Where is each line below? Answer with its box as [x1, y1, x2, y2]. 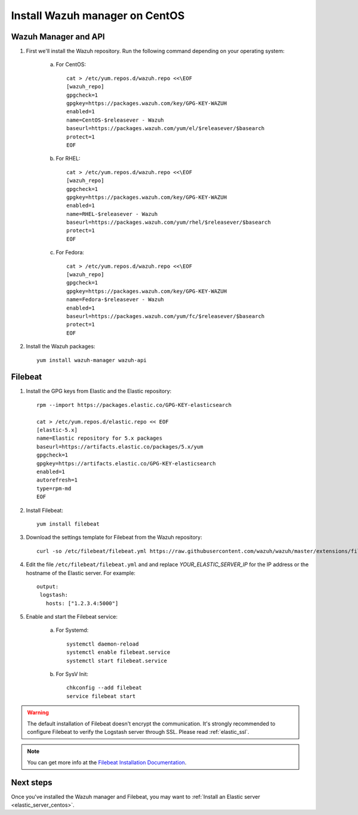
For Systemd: [55, 626, 89, 634]
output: [36, 583, 59, 590]
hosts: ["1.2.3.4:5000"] [45, 600, 119, 607]
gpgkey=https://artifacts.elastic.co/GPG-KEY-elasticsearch [36, 460, 216, 467]
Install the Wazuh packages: [26, 343, 95, 350]
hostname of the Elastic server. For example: [26, 569, 135, 576]
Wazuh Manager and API [11, 32, 105, 42]
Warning [27, 709, 49, 716]
